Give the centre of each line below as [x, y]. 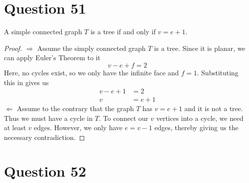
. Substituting [218, 72]
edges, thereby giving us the [197, 127]
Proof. [13, 48]
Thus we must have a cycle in [48, 118]
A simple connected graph [43, 32]
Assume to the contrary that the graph [75, 108]
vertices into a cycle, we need [200, 118]
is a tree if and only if [123, 32]
